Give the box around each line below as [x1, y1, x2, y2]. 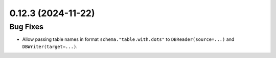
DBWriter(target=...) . [22, 43, 78, 49]
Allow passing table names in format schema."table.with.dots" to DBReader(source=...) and [22, 36, 235, 42]
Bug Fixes [9, 22, 43, 31]
